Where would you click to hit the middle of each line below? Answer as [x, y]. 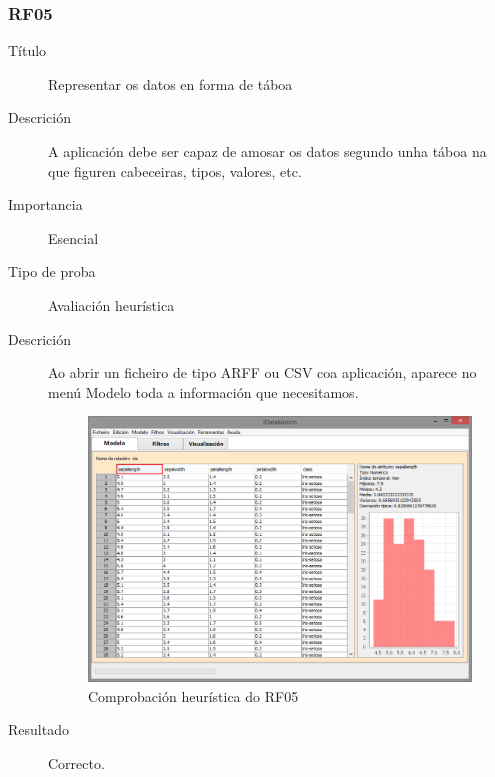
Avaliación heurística [111, 304]
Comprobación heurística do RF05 [193, 695]
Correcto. [76, 763]
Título [27, 50]
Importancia [45, 204]
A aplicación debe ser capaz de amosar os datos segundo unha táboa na [267, 151]
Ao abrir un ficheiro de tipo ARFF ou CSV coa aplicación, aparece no [262, 372]
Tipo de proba [52, 271]
